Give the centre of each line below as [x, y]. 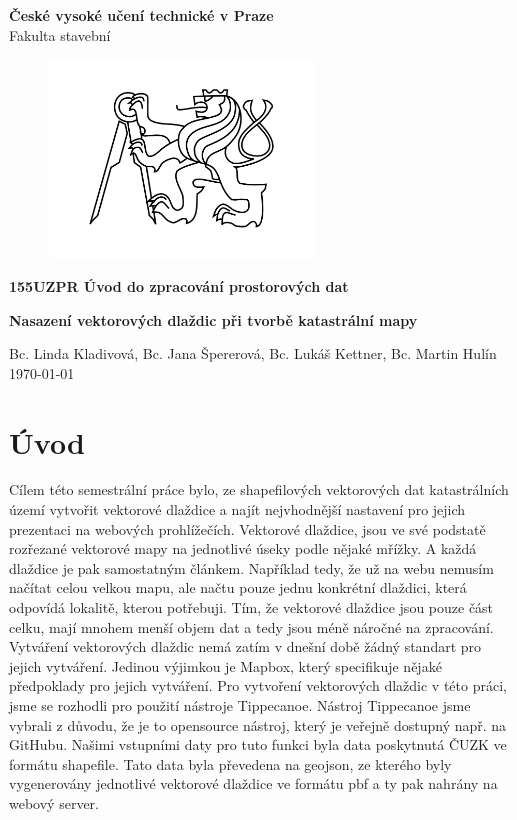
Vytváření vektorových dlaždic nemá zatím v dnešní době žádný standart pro [245, 646]
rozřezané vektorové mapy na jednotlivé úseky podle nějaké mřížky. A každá [243, 548]
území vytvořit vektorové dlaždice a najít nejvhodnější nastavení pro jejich [237, 509]
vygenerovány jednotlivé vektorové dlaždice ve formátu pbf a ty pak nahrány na [253, 783]
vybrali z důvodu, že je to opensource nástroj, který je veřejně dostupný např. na [258, 724]
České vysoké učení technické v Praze [141, 15]
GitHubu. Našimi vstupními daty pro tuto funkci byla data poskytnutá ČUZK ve [258, 744]
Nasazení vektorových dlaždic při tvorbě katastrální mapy [213, 319]
